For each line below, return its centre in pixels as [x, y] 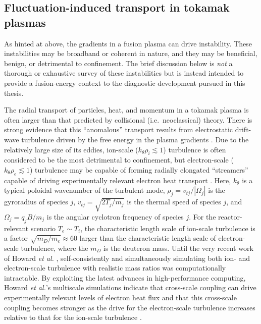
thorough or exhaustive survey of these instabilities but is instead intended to [124, 73]
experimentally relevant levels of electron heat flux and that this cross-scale [120, 297]
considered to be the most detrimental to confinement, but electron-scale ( [119, 160]
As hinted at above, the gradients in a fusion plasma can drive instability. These [128, 43]
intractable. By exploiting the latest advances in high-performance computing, [125, 277]
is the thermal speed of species [174, 202]
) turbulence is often [195, 149]
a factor [16, 238]
